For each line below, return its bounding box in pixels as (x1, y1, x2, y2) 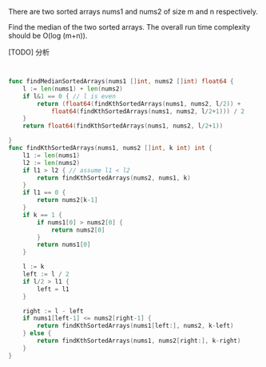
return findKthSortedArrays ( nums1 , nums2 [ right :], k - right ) (37, 337, 241, 345)
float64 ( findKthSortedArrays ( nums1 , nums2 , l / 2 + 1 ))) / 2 (50, 107, 245, 115)
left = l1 (37, 284, 69, 293)
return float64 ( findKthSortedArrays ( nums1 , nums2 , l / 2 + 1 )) (22, 122, 224, 131)
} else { (22, 329, 52, 337)
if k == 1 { (22, 211, 62, 219)
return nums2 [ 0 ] (50, 226, 105, 234)
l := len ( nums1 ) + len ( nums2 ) (22, 84, 124, 93)
